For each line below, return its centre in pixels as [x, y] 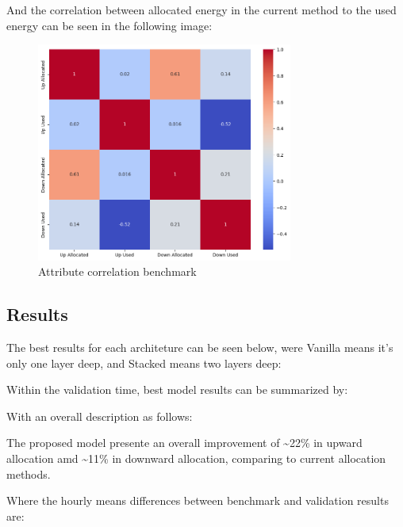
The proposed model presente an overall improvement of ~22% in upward [184, 443]
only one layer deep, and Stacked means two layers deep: [144, 363]
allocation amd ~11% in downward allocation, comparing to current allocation [196, 458]
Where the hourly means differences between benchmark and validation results [198, 500]
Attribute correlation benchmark [117, 271]
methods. [29, 474]
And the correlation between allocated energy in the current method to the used [201, 10]
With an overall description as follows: [100, 416]
